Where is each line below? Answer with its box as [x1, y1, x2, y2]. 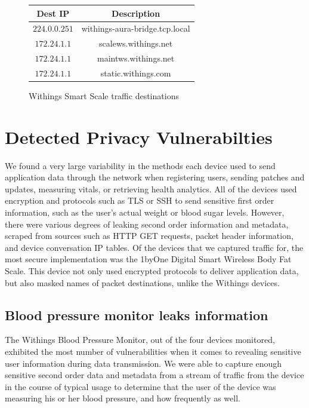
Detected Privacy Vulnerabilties [5, 124, 273, 149]
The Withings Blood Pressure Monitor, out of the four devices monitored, [5, 333, 275, 346]
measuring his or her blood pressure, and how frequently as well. [5, 392, 240, 404]
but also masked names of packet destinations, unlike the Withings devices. [5, 276, 280, 289]
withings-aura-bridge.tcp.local [81, 22, 190, 35]
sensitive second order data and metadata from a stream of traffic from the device [5, 369, 304, 381]
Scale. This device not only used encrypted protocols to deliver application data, [5, 265, 299, 277]
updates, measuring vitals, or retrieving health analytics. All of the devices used [5, 182, 297, 195]
